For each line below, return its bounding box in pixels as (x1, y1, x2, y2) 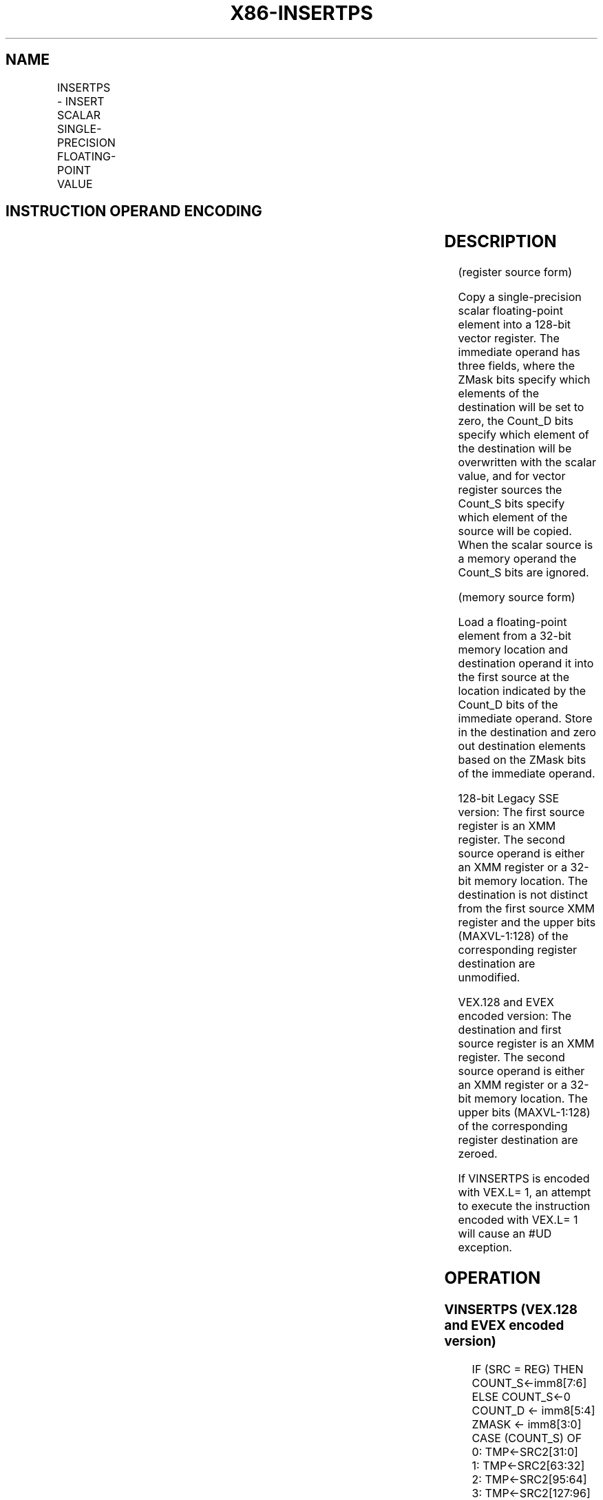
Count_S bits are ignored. (458, 565, 589, 580)
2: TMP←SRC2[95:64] (472, 1472, 587, 1486)
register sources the (458, 483, 562, 497)
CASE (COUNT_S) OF (472, 1430, 582, 1445)
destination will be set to (458, 400, 584, 415)
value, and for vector (458, 469, 566, 483)
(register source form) (458, 265, 572, 280)
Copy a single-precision (458, 290, 582, 304)
